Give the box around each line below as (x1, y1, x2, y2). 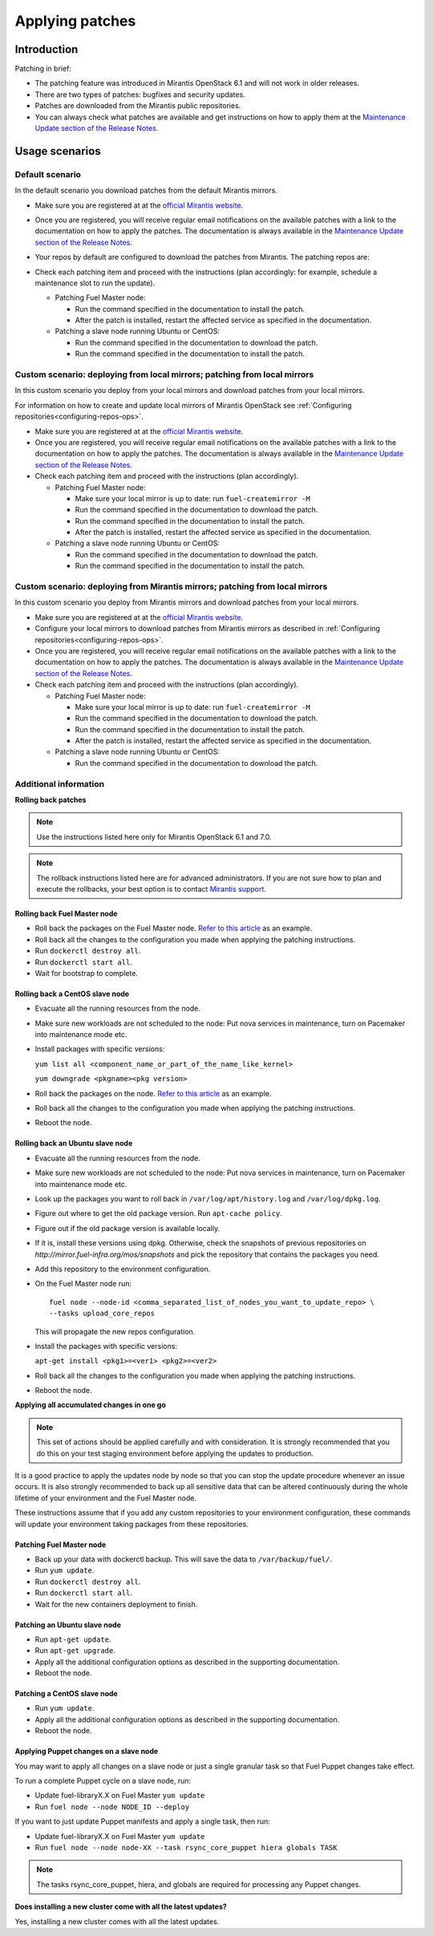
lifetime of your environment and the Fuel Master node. (14, 1493, 196, 1503)
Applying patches (14, 12, 136, 30)
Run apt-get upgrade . (34, 1646, 115, 1655)
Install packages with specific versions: (34, 1044, 165, 1054)
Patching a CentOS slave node (14, 1689, 118, 1699)
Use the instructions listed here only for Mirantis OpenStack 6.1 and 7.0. (36, 832, 272, 841)
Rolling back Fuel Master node (14, 909, 118, 918)
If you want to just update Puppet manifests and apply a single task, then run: (14, 1817, 270, 1826)
